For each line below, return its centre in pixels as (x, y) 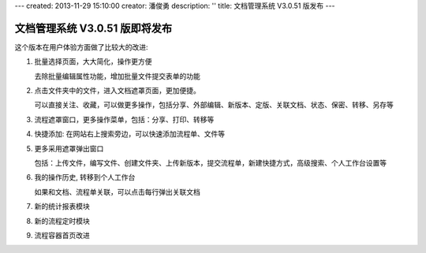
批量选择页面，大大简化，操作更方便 (93, 61)
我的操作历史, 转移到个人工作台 (85, 177)
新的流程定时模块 (62, 221)
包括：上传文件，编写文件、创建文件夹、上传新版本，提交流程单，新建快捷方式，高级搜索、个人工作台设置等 (210, 163)
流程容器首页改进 (62, 235)
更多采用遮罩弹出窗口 (69, 148)
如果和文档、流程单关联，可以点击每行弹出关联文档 (117, 192)
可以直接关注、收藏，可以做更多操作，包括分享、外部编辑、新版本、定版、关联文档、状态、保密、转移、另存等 (214, 105)
